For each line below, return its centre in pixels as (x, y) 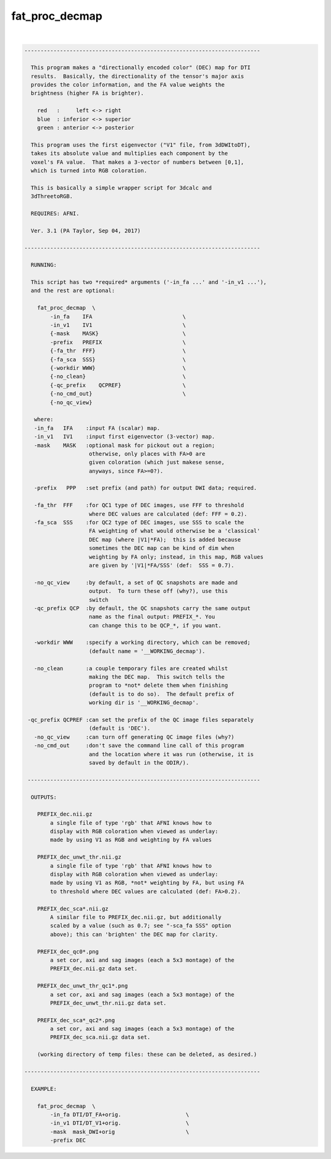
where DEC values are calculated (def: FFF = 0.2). (168, 514)
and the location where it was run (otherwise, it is (172, 754)
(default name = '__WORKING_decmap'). (147, 651)
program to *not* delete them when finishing (158, 686)
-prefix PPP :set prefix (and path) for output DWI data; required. (146, 488)
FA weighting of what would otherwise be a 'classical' (175, 531)
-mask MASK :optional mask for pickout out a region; (124, 445)
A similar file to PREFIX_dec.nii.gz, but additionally (136, 917)
